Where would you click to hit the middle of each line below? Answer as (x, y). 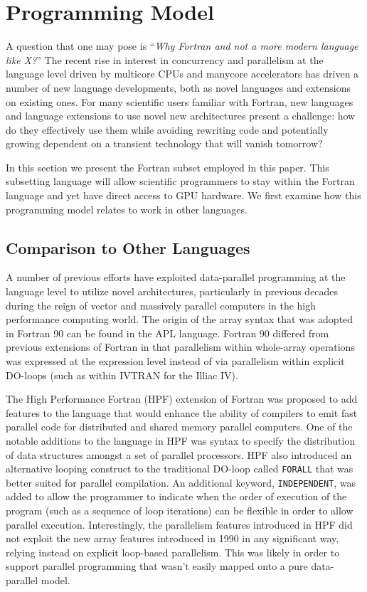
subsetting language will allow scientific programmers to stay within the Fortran (180, 181)
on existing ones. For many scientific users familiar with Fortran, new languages (180, 101)
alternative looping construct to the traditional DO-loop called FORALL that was (180, 469)
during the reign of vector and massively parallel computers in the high (161, 305)
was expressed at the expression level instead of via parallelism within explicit (175, 361)
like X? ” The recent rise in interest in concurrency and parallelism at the (165, 59)
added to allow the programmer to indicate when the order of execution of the (176, 496)
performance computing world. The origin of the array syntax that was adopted (180, 319)
